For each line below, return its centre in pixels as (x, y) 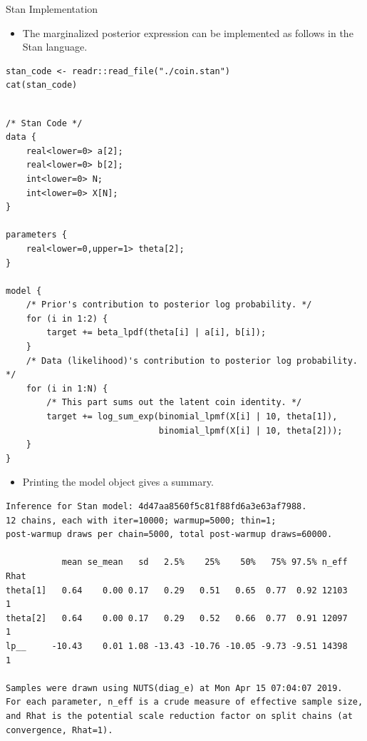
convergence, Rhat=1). (60, 730)
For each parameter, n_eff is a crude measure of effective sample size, (185, 702)
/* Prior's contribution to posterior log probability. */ (169, 305)
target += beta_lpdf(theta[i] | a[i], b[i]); (156, 333)
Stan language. (55, 47)
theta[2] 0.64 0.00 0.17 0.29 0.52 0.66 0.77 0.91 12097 (177, 618)
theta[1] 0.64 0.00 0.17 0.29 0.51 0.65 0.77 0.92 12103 (177, 590)
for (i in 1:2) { (67, 318)
